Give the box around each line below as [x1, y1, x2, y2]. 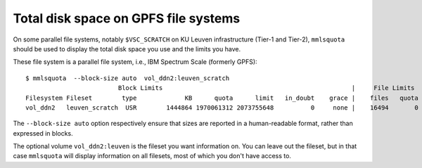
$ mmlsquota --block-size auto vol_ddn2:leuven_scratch [25, 74, 230, 82]
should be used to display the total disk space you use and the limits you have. [13, 44, 241, 53]
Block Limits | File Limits [117, 84, 415, 92]
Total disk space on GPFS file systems [13, 11, 241, 26]
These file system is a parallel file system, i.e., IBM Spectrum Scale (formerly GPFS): [13, 58, 257, 66]
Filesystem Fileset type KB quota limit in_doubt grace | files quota [25, 93, 418, 102]
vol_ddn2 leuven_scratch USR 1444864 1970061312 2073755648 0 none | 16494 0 [25, 103, 418, 112]
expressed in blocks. [13, 129, 73, 137]
